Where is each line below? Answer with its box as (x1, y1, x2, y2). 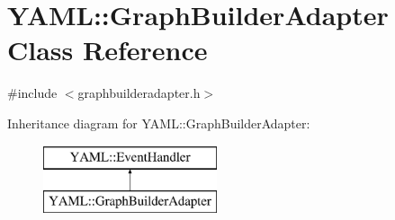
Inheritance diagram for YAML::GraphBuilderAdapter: (7, 113, 310, 132)
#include (7, 84, 58, 102)
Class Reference (7, 31, 208, 68)
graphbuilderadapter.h (77, 84, 201, 102)
